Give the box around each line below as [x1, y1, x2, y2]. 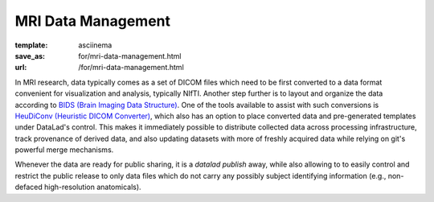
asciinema [78, 40, 113, 50]
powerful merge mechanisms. [14, 145, 114, 155]
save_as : [14, 51, 46, 60]
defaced [14, 182, 43, 192]
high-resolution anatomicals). [44, 182, 141, 192]
